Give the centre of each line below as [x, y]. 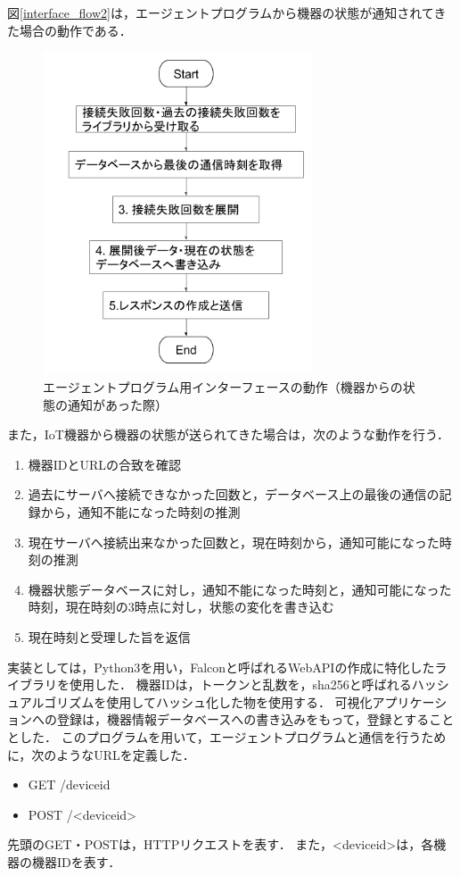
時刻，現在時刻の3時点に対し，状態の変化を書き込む [181, 607]
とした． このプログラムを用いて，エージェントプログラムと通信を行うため [227, 736]
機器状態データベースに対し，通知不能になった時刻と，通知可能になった [240, 589]
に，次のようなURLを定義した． [101, 754]
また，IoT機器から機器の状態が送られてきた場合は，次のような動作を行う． [228, 434]
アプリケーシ [410, 701]
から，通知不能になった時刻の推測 [140, 512]
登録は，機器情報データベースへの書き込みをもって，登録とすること [255, 719]
